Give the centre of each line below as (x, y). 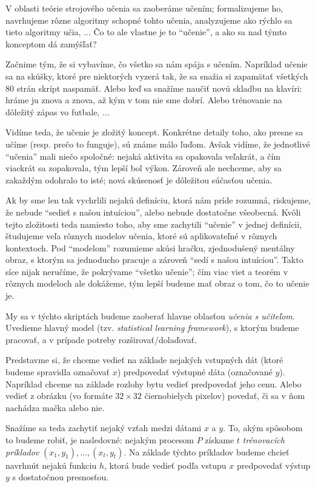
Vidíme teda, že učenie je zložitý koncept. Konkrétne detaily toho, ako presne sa (154, 132)
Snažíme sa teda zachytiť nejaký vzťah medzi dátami (104, 428)
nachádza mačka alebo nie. (55, 407)
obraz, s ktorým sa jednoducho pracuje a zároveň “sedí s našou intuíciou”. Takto (154, 260)
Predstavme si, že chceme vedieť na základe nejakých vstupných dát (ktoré (144, 360)
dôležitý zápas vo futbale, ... (58, 111)
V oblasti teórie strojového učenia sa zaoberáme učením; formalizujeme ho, (144, 8)
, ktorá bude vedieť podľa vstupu (165, 465)
